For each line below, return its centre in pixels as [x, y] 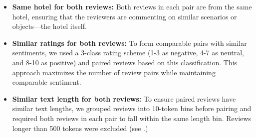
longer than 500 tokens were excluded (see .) [80, 128]
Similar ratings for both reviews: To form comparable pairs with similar [129, 43]
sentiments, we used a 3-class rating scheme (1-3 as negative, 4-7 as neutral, [128, 53]
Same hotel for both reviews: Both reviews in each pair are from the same [132, 6]
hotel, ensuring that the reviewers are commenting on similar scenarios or [125, 16]
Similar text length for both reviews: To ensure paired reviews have [124, 98]
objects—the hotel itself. [49, 26]
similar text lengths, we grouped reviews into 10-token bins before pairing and [132, 108]
